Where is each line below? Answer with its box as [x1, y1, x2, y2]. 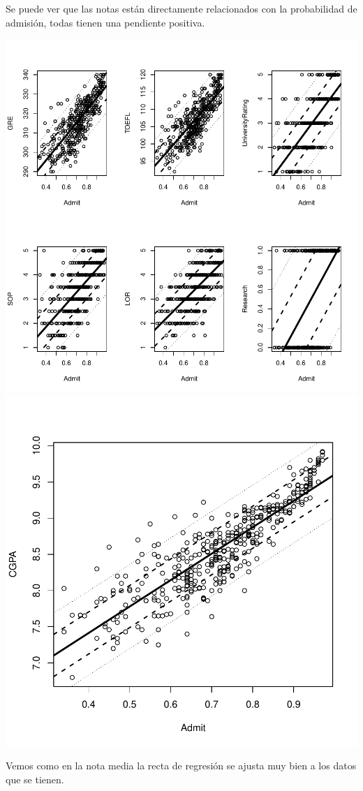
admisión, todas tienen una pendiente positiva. [6, 15, 205, 29]
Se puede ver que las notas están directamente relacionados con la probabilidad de [6, 1, 357, 15]
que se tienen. [6, 771, 64, 786]
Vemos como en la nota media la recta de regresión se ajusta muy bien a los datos [6, 758, 357, 773]
